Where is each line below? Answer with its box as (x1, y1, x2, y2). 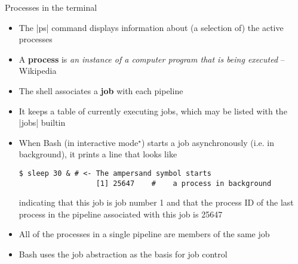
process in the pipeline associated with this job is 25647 (19, 207, 223, 220)
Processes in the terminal (5, 1, 97, 13)
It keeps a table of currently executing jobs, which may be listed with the (19, 104, 287, 117)
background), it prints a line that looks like (19, 148, 177, 160)
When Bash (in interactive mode (19, 136, 139, 148)
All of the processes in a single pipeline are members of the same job (19, 228, 270, 240)
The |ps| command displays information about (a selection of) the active (19, 21, 284, 33)
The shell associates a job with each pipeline (19, 84, 183, 97)
